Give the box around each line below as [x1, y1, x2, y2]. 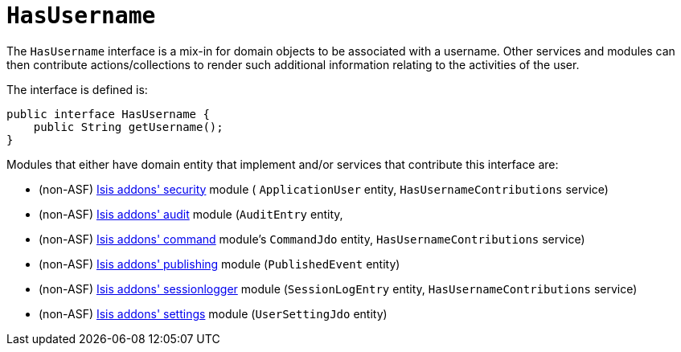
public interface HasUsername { [6, 107, 210, 121]
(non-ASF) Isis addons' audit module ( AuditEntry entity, [39, 207, 343, 221]
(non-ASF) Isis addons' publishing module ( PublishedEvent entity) [39, 256, 400, 271]
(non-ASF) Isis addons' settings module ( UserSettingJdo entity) [39, 306, 388, 321]
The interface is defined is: [6, 82, 148, 96]
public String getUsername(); [33, 120, 224, 133]
